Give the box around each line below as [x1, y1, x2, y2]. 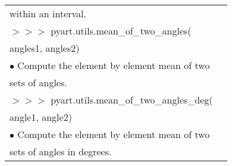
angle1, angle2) [10, 110, 72, 124]
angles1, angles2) [10, 41, 80, 55]
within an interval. [10, 7, 86, 20]
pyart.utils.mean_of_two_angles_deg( [51, 93, 213, 107]
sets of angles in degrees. [10, 145, 112, 158]
